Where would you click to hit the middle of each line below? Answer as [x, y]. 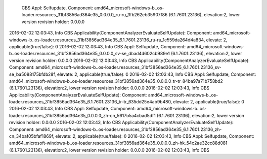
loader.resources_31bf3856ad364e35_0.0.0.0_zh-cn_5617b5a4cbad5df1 [82, 115]
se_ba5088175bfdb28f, [33, 74]
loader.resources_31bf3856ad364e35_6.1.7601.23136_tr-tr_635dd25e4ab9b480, [91, 102]
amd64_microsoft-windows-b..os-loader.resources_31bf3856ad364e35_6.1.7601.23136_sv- [128, 67]
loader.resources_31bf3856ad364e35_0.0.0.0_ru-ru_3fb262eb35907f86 [94, 15]
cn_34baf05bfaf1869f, [32, 136]
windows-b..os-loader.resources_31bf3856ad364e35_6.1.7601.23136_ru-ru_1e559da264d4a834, [107, 40]
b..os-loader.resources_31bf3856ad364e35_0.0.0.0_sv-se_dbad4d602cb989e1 [89, 54]
